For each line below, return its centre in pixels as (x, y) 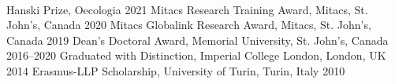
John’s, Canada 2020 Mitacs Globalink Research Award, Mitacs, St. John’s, (189, 25)
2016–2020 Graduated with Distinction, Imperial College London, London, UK (196, 55)
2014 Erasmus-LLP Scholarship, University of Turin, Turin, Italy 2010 (176, 70)
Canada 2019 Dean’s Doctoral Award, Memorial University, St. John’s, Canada (197, 40)
